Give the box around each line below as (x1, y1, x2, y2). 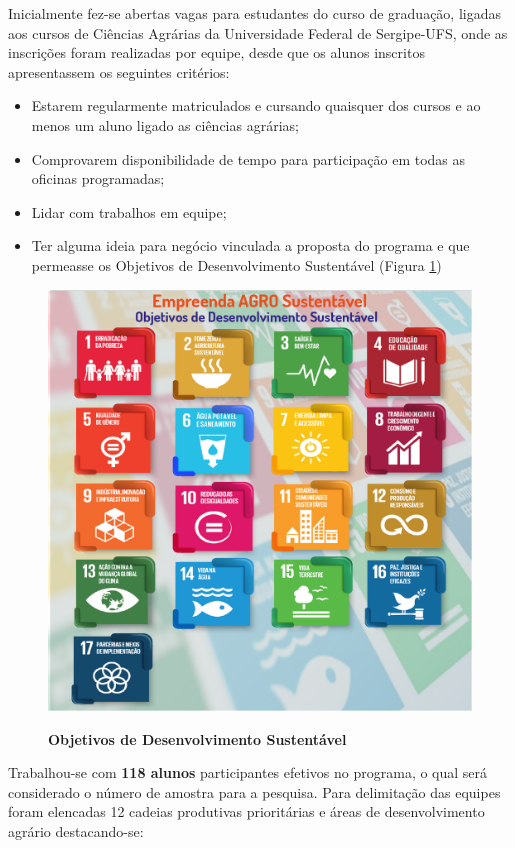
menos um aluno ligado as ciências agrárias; (31, 114, 299, 135)
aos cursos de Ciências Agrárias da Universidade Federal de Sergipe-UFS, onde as (8, 22, 508, 43)
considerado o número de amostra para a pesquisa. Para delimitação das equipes (8, 781, 501, 802)
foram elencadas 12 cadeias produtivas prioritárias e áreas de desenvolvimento (8, 801, 485, 822)
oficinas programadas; (31, 168, 165, 189)
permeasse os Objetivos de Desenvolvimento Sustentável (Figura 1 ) (31, 254, 442, 275)
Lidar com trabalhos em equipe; (31, 201, 227, 222)
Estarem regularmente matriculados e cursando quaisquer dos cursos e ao (31, 95, 481, 116)
